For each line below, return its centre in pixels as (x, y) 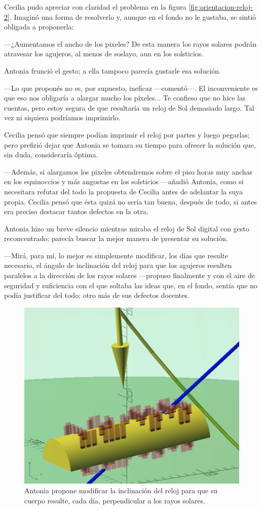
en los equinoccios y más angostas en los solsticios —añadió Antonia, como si (124, 181)
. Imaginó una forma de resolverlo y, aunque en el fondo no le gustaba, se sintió (133, 16)
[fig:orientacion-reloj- (221, 7)
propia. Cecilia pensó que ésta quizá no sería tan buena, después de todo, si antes (130, 201)
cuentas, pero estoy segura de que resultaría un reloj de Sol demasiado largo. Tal (129, 107)
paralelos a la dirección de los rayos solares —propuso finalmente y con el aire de (129, 275)
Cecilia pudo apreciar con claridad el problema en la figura (95, 7)
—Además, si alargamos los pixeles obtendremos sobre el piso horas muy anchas (128, 171)
